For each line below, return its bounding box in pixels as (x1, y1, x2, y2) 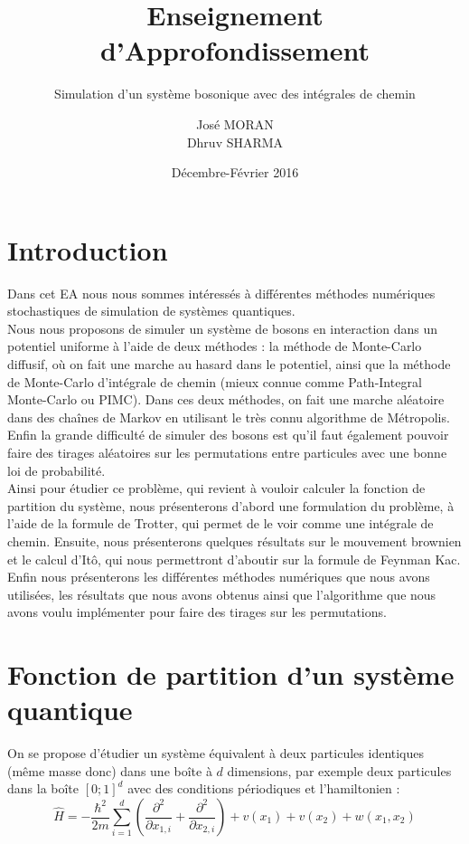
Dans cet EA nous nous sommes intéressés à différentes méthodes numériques (7, 283, 436, 302)
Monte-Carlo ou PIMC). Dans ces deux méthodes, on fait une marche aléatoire (7, 390, 445, 409)
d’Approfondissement (99, 32, 371, 69)
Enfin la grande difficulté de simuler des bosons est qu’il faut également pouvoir (7, 425, 449, 444)
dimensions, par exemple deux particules (227, 761, 452, 780)
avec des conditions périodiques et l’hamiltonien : (127, 779, 400, 798)
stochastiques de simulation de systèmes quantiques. (7, 301, 295, 320)
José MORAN (196, 114, 274, 133)
